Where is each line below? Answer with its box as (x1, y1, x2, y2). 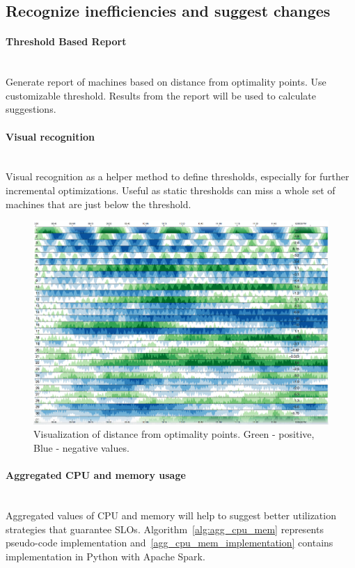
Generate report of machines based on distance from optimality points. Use (6, 74, 326, 89)
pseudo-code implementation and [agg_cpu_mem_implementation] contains (6, 535, 333, 550)
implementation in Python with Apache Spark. (6, 549, 205, 563)
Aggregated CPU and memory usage (6, 468, 186, 482)
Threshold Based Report (6, 34, 127, 49)
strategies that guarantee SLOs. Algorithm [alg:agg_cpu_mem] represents (6, 521, 324, 536)
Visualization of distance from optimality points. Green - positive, (33, 427, 315, 441)
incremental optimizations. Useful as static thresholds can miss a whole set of (6, 182, 336, 197)
